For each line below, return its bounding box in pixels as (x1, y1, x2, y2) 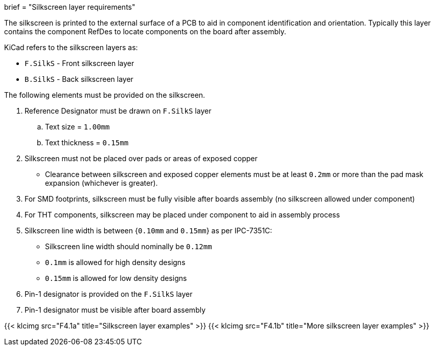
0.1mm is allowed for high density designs (45, 258, 186, 267)
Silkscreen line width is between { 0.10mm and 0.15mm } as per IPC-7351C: (25, 226, 272, 235)
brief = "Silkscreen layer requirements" (4, 3, 135, 11)
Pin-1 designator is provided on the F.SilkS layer (25, 290, 193, 298)
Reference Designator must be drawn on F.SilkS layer (25, 106, 212, 115)
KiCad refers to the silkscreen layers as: (4, 43, 138, 52)
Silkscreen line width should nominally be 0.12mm (45, 242, 212, 251)
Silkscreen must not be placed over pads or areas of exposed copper (25, 154, 258, 163)
